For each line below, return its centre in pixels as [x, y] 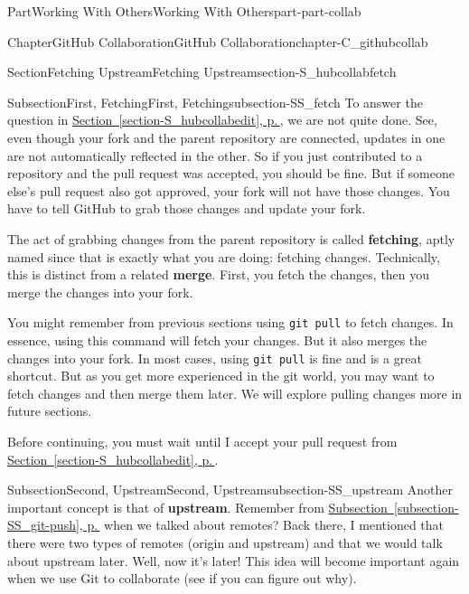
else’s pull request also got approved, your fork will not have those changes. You [229, 190]
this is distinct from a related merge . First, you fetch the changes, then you [219, 274]
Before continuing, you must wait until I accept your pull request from [202, 441]
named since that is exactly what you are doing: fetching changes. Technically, [224, 256]
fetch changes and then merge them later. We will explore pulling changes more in [235, 393]
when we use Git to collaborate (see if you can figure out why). [182, 578]
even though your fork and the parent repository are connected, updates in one [226, 137]
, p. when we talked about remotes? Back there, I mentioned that [262, 525]
